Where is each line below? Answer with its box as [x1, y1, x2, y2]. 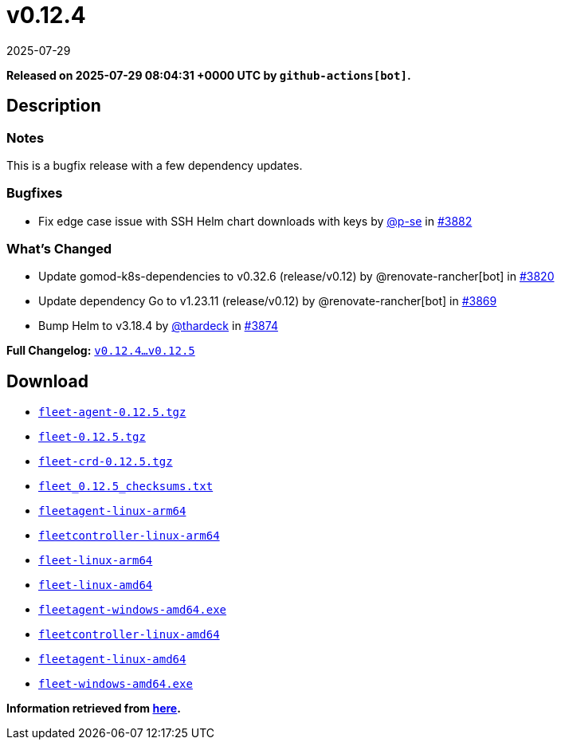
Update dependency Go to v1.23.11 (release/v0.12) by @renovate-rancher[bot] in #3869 [38, 294, 497, 308]
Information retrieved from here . [6, 701, 181, 716]
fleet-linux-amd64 [38, 579, 153, 592]
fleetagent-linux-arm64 [38, 505, 186, 518]
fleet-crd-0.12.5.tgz [38, 455, 173, 469]
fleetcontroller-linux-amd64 [38, 628, 220, 642]
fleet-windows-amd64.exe [38, 677, 193, 691]
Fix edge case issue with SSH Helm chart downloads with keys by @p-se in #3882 [38, 214, 473, 228]
